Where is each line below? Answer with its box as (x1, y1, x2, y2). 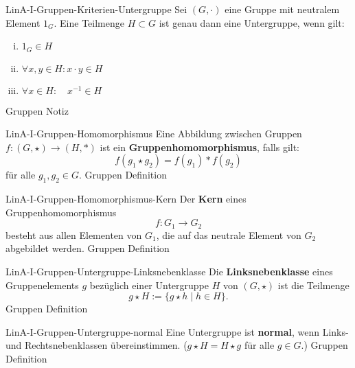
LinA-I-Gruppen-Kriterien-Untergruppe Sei (5, 2, 187, 16)
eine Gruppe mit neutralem (225, 2, 340, 16)
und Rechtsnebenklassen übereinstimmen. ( (5, 338, 187, 352)
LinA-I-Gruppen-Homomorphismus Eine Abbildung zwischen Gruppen (5, 126, 302, 141)
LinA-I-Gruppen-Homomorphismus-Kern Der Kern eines (5, 192, 247, 206)
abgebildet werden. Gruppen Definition (5, 241, 170, 255)
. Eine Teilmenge (54, 15, 124, 30)
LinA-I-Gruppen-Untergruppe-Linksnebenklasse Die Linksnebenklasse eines (5, 264, 333, 279)
